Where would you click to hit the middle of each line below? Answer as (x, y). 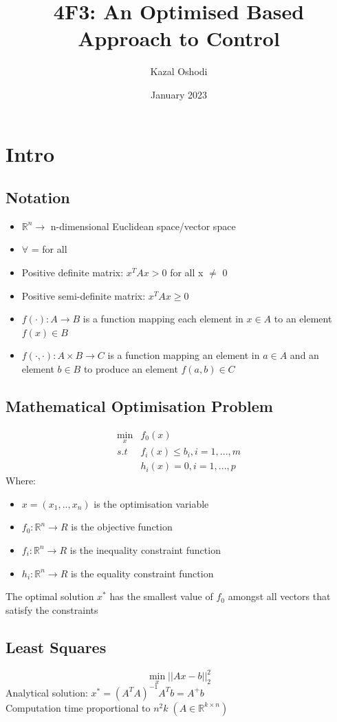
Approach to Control (179, 38)
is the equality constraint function (142, 573)
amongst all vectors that (279, 596)
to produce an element (131, 369)
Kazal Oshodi (179, 71)
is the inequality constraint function (145, 549)
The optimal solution (50, 596)
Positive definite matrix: (73, 272)
